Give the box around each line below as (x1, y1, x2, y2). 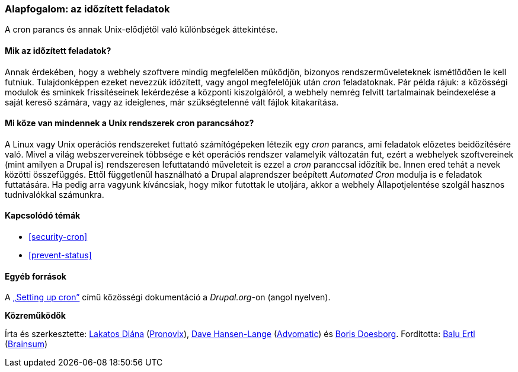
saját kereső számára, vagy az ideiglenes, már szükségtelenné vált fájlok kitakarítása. (5, 97, 339, 107)
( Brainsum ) (5, 339, 48, 349)
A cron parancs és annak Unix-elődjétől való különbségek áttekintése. (5, 24, 278, 35)
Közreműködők (5, 310, 66, 321)
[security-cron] (28, 232, 88, 242)
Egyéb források (5, 271, 66, 281)
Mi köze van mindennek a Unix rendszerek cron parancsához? (5, 118, 254, 129)
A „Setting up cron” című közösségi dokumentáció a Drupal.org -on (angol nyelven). (5, 292, 331, 303)
